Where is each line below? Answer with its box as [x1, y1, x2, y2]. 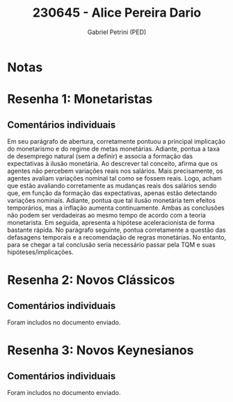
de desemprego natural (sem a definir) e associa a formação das [7, 151, 193, 160]
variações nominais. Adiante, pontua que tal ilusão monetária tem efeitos [7, 196, 216, 204]
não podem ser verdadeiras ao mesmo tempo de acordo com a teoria [7, 210, 207, 219]
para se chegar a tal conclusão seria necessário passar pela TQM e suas [7, 240, 216, 249]
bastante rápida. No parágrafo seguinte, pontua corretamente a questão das [7, 226, 226, 234]
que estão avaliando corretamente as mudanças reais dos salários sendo [7, 181, 217, 190]
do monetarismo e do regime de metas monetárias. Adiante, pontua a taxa [7, 144, 220, 153]
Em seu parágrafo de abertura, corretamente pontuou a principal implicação [7, 137, 226, 145]
